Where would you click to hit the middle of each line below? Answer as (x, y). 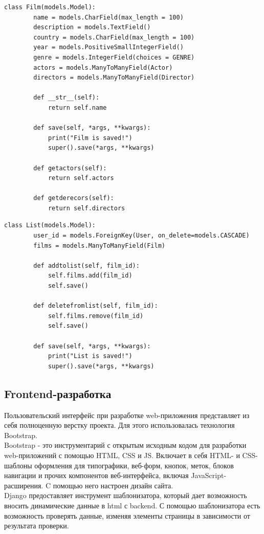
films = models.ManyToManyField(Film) (99, 245)
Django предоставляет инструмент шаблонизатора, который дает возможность (126, 495)
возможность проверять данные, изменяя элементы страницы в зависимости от (127, 515)
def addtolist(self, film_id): (86, 265)
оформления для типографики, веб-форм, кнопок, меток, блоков (134, 465)
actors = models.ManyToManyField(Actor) (103, 67)
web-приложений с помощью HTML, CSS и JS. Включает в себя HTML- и (122, 455)
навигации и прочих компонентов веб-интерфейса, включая (96, 475)
